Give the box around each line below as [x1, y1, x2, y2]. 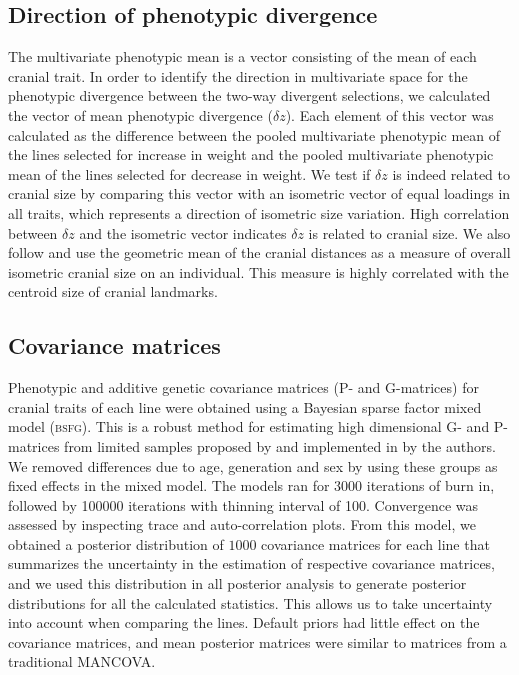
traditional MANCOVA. [8, 651, 156, 672]
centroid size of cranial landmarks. [8, 281, 218, 302]
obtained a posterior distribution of [8, 533, 224, 554]
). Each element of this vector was [285, 104, 494, 125]
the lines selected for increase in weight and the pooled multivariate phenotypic [8, 144, 494, 165]
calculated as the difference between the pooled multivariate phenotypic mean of [8, 124, 501, 145]
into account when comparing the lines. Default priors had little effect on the [8, 612, 480, 633]
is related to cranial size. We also [308, 222, 511, 243]
